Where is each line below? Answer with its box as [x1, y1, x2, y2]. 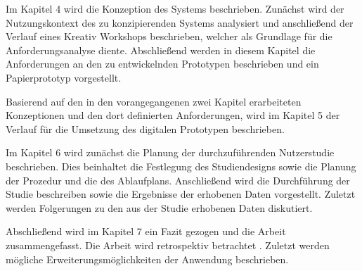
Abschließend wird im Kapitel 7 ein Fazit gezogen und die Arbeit [6, 224, 286, 239]
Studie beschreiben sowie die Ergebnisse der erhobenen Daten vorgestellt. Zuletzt [6, 187, 356, 201]
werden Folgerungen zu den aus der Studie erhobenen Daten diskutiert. [6, 200, 313, 215]
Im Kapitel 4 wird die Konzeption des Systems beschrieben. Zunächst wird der [6, 1, 344, 15]
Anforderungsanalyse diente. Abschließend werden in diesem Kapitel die [6, 42, 316, 57]
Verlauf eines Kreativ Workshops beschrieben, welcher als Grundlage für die [6, 29, 332, 44]
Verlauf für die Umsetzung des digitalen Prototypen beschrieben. [6, 121, 285, 136]
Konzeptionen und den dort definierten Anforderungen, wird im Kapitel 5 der [6, 108, 340, 122]
